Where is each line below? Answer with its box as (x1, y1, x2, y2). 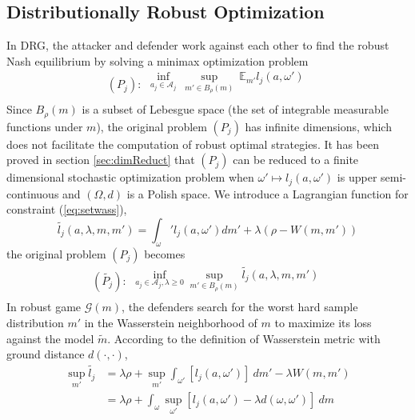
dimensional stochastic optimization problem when (6, 169, 254, 186)
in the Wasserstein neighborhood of (84, 314, 257, 331)
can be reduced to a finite (233, 151, 359, 168)
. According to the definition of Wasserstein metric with (107, 330, 381, 346)
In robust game (6, 298, 82, 315)
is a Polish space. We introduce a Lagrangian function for (126, 185, 409, 202)
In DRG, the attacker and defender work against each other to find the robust (6, 37, 389, 54)
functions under (6, 118, 83, 134)
